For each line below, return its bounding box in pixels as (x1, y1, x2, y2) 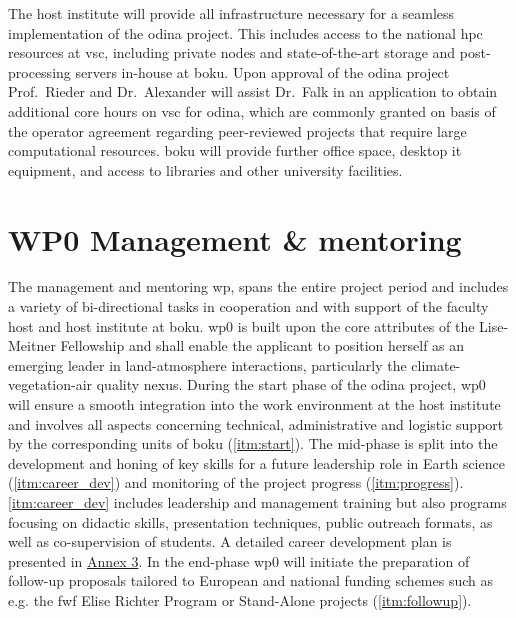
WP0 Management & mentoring (8, 218, 462, 259)
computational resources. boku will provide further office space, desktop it (8, 140, 462, 161)
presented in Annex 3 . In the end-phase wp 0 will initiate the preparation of (8, 550, 470, 571)
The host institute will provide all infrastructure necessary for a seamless (8, 3, 455, 23)
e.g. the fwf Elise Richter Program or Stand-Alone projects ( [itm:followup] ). (8, 589, 472, 610)
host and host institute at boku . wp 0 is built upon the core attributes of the (8, 315, 475, 336)
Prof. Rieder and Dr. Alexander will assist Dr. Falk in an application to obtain (8, 81, 498, 102)
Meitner (8, 335, 56, 356)
